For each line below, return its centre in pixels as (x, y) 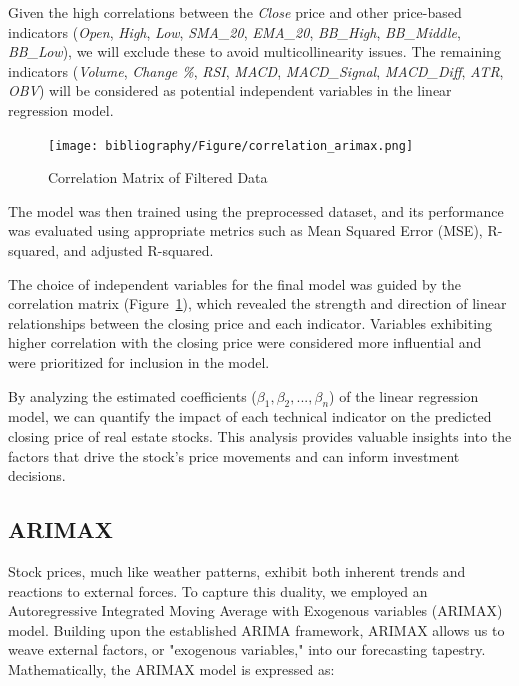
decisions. (37, 475)
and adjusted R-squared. (138, 250)
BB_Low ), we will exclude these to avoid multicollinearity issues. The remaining (254, 51)
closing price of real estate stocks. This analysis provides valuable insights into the (260, 435)
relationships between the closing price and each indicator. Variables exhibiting (250, 322)
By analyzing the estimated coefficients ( (132, 395)
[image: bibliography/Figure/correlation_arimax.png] (231, 145)
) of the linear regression (404, 395)
